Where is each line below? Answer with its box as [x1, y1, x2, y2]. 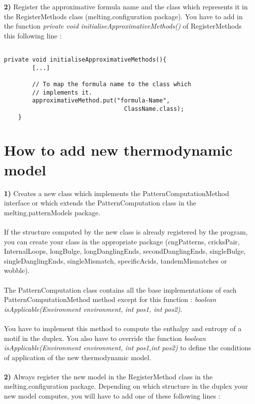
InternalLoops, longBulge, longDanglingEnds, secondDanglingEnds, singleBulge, [4, 246, 246, 256]
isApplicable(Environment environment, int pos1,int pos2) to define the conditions [4, 342, 252, 353]
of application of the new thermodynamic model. [4, 352, 151, 362]
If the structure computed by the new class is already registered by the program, [4, 226, 248, 236]
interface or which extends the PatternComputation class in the [4, 198, 196, 208]
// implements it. [32, 89, 92, 96]
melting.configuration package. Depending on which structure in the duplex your [4, 381, 248, 391]
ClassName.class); [124, 105, 184, 112]
